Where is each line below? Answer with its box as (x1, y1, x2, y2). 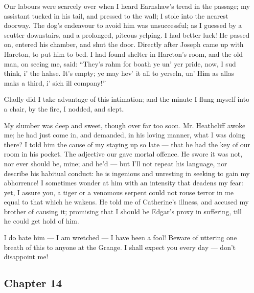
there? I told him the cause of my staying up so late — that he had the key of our (4, 139, 251, 149)
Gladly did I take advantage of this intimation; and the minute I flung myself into (4, 94, 250, 104)
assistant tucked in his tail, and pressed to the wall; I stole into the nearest (4, 10, 229, 21)
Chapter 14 (4, 275, 62, 291)
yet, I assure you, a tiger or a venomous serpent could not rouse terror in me (4, 187, 234, 197)
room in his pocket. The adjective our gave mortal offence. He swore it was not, (4, 149, 243, 159)
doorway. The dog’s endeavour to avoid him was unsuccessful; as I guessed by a (4, 20, 242, 30)
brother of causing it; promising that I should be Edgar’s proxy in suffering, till (4, 206, 242, 216)
